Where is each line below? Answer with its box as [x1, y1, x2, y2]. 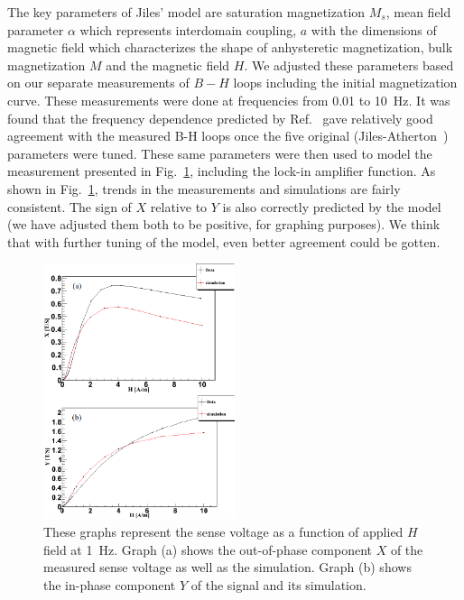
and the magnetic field [106, 55, 230, 74]
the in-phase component [43, 575, 176, 594]
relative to [150, 197, 208, 216]
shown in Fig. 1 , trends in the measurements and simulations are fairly [7, 179, 401, 198]
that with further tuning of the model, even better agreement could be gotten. [7, 232, 441, 251]
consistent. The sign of [7, 197, 132, 216]
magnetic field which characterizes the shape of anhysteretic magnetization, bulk [7, 38, 453, 57]
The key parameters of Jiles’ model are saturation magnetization [7, 3, 366, 21]
